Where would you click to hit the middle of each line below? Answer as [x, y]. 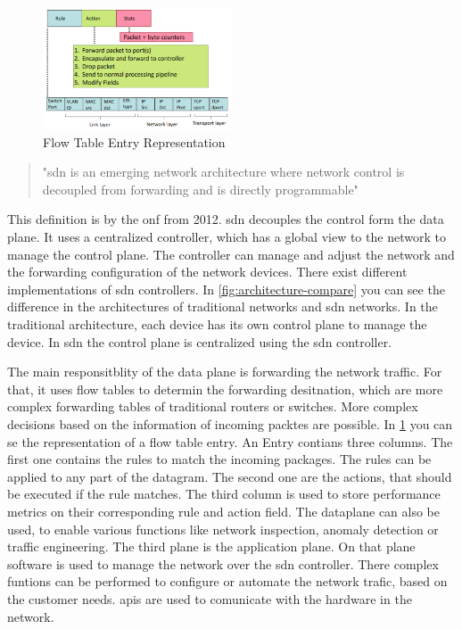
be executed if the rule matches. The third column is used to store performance [224, 494]
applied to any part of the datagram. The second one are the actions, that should [230, 476]
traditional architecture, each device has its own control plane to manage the [217, 324]
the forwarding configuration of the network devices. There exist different [207, 272]
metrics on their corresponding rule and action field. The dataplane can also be [224, 511]
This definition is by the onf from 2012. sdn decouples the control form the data [226, 219]
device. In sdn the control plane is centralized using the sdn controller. [200, 341]
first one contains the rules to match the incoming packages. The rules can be [219, 459]
